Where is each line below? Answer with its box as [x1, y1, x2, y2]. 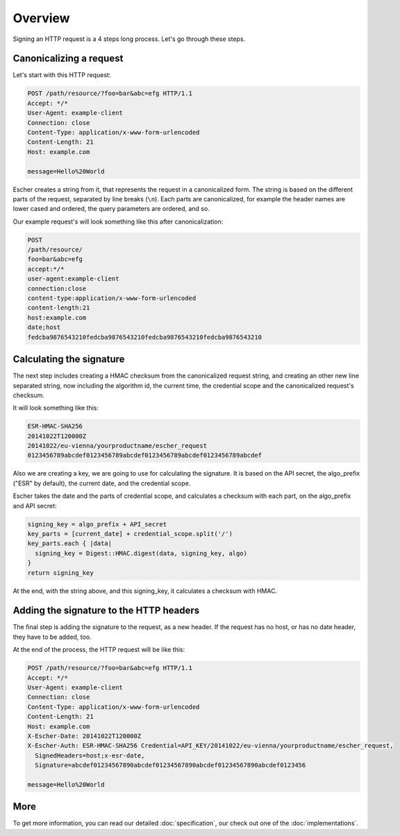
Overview [12, 10, 70, 26]
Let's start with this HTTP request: [12, 71, 111, 79]
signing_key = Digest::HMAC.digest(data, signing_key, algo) [35, 549, 248, 557]
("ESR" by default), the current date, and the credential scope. [12, 479, 191, 487]
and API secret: [12, 501, 57, 510]
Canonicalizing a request [12, 53, 124, 65]
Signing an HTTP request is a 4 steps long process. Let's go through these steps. [12, 35, 246, 43]
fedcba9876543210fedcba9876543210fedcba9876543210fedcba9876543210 [27, 333, 262, 341]
